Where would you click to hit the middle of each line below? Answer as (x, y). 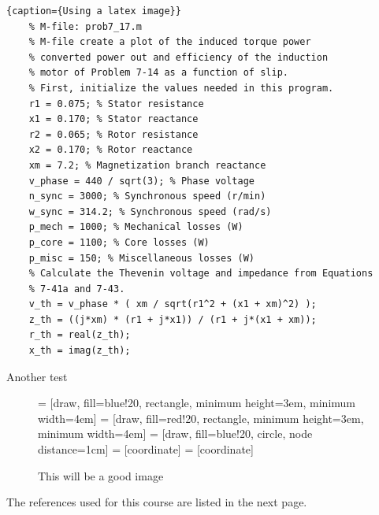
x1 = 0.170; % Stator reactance (113, 119)
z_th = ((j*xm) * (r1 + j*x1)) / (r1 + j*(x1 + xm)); (173, 319)
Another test (37, 376)
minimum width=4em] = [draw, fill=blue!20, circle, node (175, 433)
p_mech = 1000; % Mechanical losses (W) (136, 227)
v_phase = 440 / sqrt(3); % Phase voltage (141, 181)
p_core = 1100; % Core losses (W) (119, 242)
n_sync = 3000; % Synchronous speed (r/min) (147, 196)
